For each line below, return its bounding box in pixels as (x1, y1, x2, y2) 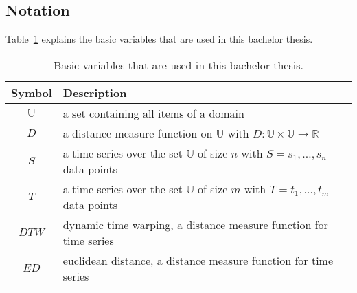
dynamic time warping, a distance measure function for (62, 216, 328, 232)
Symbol (11, 84, 52, 100)
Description (62, 84, 127, 100)
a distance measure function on (62, 124, 213, 141)
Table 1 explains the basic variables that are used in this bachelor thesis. (5, 32, 313, 46)
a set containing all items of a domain (62, 105, 244, 121)
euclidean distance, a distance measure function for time (62, 252, 334, 268)
